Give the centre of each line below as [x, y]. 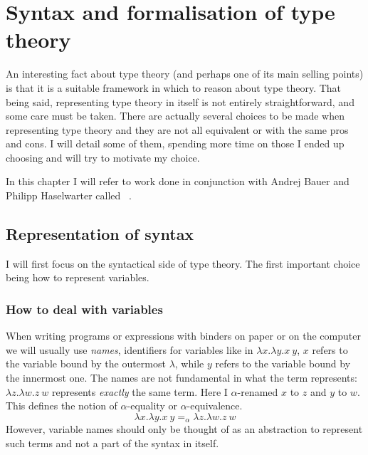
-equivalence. [215, 406]
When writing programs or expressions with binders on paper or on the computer [183, 336]
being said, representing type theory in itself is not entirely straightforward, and [180, 101]
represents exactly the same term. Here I [140, 391]
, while [189, 364]
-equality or [152, 406]
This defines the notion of [62, 406]
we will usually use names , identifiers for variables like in [130, 349]
